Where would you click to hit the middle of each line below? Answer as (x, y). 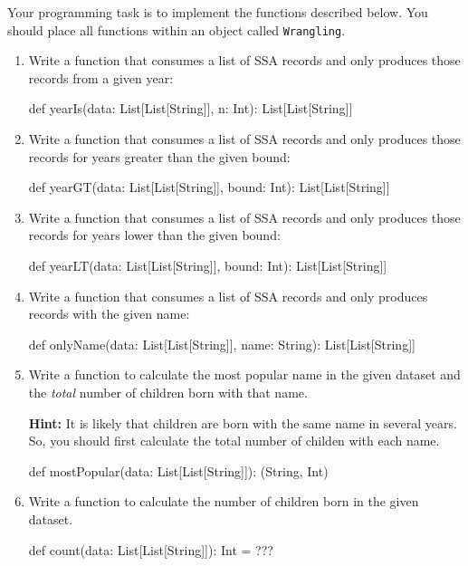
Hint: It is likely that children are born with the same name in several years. (243, 422)
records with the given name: (109, 314)
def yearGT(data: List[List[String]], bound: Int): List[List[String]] (209, 187)
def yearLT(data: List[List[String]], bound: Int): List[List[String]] (208, 265)
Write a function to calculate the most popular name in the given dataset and (244, 374)
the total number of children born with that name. (168, 392)
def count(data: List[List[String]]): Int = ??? (151, 549)
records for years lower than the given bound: (154, 235)
